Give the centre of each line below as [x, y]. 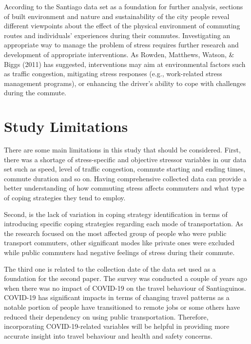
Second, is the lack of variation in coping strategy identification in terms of [116, 214]
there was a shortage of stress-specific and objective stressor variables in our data [125, 159]
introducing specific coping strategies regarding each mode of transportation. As [124, 224]
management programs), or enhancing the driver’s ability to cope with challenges [125, 83]
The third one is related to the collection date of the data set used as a [110, 269]
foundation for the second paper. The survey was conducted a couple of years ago [126, 278]
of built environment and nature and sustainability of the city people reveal [117, 16]
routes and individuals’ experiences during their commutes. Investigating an [117, 35]
